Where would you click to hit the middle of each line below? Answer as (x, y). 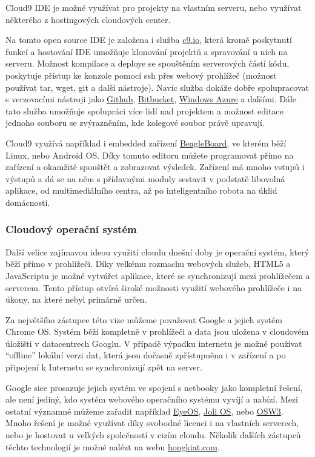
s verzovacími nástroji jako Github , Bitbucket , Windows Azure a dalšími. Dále (151, 99)
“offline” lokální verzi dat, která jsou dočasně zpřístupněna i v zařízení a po (146, 355)
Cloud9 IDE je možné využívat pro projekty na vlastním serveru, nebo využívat (154, 7)
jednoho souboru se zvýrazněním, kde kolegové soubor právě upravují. (135, 123)
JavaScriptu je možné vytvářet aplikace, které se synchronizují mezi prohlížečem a (158, 275)
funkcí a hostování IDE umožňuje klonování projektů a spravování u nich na (147, 51)
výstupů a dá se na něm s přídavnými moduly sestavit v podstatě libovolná (145, 178)
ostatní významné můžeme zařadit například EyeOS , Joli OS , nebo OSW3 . (144, 411)
